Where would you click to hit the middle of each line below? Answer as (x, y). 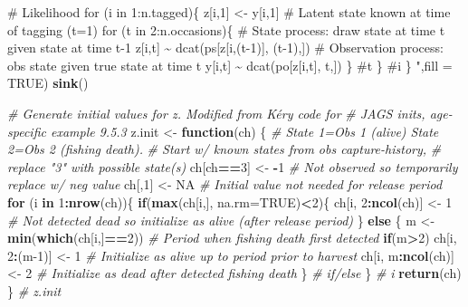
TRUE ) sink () (48, 83)
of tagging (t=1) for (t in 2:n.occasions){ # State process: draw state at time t (226, 29)
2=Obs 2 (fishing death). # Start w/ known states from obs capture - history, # (224, 149)
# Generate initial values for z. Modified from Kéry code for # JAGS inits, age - (230, 113)
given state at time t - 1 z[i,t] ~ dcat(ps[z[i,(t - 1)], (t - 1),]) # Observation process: (225, 48)
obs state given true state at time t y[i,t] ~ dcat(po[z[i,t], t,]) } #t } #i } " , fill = (230, 65)
